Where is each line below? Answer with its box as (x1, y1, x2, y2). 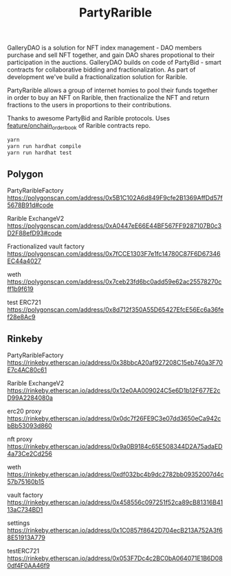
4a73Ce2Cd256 (7, 449, 53, 458)
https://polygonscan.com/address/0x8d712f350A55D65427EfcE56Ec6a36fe (7, 306, 224, 314)
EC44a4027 (7, 257, 41, 266)
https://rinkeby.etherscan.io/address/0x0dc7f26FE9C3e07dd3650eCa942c (7, 414, 221, 423)
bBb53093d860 (7, 422, 53, 430)
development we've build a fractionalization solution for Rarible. (7, 73, 188, 81)
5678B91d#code (7, 201, 54, 209)
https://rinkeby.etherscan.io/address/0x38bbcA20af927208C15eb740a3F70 (7, 359, 223, 367)
